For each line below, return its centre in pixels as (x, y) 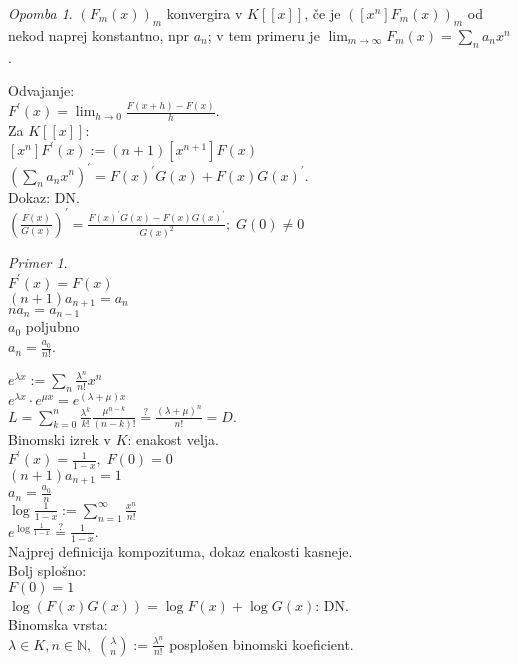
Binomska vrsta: (58, 624)
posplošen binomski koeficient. (261, 643)
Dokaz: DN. (44, 196)
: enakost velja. (173, 438)
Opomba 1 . (40, 13)
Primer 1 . (38, 262)
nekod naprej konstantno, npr (99, 34)
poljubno (52, 326)
